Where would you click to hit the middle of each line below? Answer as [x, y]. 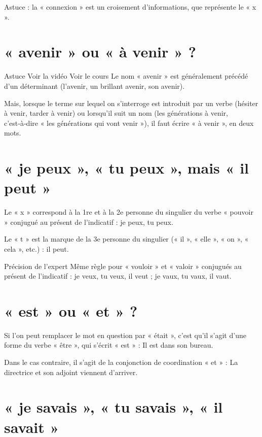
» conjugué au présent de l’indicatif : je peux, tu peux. [89, 222]
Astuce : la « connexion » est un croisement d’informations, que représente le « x [130, 7]
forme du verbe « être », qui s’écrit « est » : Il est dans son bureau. [109, 345]
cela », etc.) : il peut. [36, 248]
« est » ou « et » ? [71, 310]
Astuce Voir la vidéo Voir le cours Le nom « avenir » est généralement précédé [126, 76]
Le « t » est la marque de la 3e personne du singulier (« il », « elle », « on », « [126, 239]
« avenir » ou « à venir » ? [100, 52]
